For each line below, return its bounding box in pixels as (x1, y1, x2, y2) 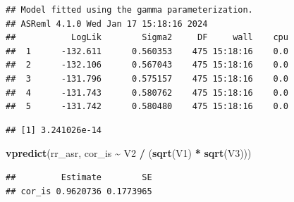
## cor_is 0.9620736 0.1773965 (6, 186, 152, 196)
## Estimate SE (6, 172, 152, 182)
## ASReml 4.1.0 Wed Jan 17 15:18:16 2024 (6, 18, 208, 29)
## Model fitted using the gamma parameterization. (6, 5, 253, 15)
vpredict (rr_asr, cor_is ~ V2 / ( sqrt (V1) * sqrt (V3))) (6, 146, 252, 160)
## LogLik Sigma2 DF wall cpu (6, 32, 288, 43)
